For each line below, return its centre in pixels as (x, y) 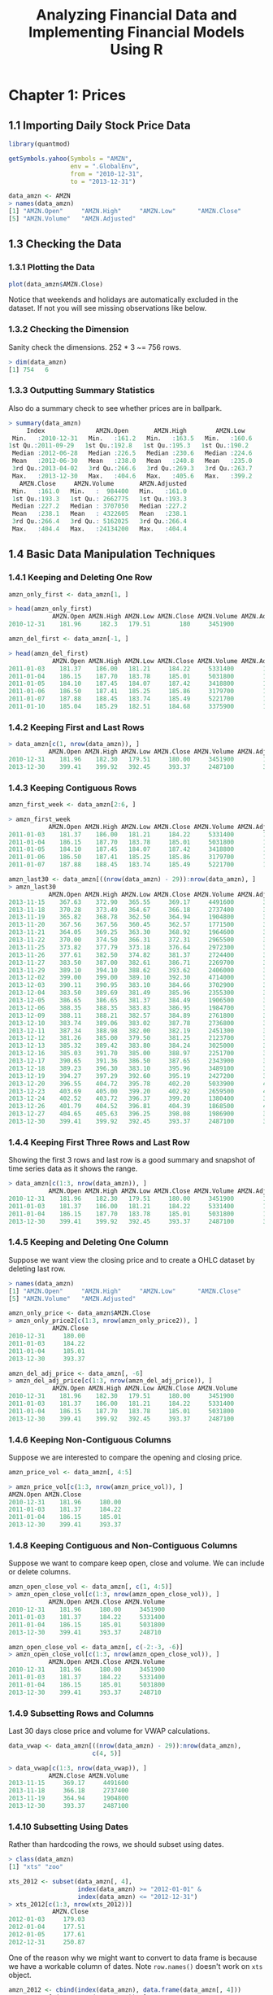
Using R (136, 50)
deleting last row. (37, 1268)
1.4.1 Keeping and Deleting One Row (80, 578)
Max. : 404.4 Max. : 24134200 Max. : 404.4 (99, 529)
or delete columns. (40, 1572)
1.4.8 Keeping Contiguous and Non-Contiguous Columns (123, 1545)
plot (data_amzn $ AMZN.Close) (56, 284)
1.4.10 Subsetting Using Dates (68, 1827)
